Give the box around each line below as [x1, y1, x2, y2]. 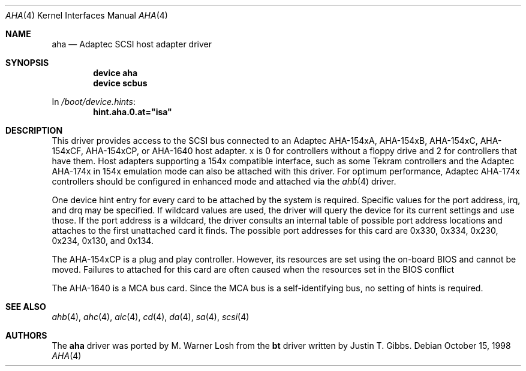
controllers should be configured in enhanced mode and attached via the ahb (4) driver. [52, 176, 396, 186]
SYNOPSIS [5, 58, 49, 68]
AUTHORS [5, 330, 47, 340]
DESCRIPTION [5, 125, 63, 135]
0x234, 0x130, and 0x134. [52, 236, 154, 246]
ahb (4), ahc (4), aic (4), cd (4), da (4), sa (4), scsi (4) [52, 312, 250, 322]
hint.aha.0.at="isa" [93, 107, 172, 117]
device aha [93, 68, 138, 78]
